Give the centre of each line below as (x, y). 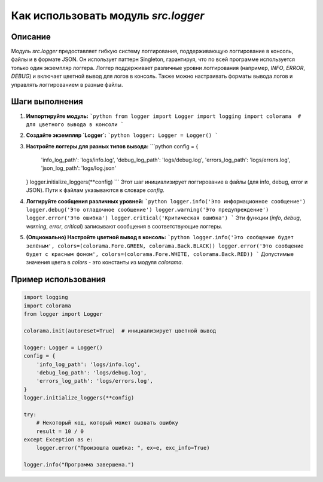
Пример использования (58, 280)
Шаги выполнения (47, 102)
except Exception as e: (59, 440)
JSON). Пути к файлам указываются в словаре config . (95, 190)
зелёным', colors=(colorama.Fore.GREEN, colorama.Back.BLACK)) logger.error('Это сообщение (165, 246)
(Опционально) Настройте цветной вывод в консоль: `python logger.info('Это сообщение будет (160, 237)
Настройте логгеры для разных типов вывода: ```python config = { (112, 146)
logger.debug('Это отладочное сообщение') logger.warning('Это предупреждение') (147, 210)
